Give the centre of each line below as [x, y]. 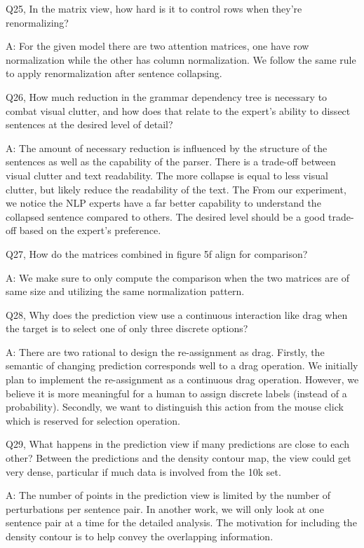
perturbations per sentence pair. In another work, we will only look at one [165, 508]
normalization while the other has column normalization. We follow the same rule [181, 59]
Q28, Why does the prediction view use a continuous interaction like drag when [177, 314]
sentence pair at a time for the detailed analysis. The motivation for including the [181, 522]
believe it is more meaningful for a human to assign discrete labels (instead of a [176, 393]
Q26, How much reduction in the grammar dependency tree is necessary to [167, 96]
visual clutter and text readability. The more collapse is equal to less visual [167, 175]
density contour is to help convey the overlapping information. [140, 536]
